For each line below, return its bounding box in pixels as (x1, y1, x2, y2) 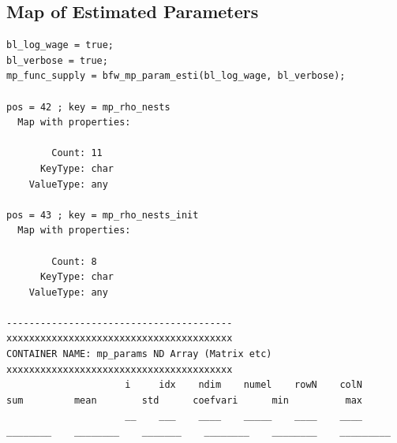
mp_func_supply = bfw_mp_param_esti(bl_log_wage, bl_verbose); (6, 70, 346, 82)
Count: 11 (51, 147, 103, 159)
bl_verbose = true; (6, 54, 108, 66)
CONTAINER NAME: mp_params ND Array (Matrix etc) (6, 348, 272, 360)
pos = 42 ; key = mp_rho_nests (6, 101, 170, 113)
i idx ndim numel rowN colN (125, 379, 363, 391)
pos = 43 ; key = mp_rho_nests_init (6, 209, 199, 221)
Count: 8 (51, 255, 97, 267)
